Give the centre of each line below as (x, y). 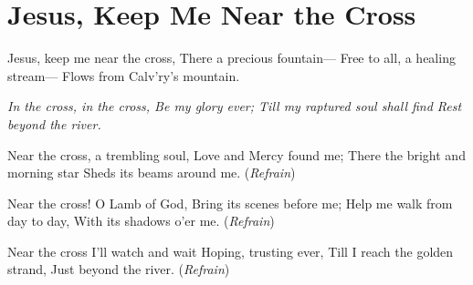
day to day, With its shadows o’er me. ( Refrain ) (141, 221)
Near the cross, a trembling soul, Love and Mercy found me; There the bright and (236, 154)
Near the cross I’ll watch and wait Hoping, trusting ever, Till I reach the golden (231, 251)
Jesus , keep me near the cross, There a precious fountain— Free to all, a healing (231, 58)
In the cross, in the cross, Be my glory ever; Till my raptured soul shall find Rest (235, 106)
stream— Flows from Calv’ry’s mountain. (124, 75)
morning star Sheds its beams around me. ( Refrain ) (152, 173)
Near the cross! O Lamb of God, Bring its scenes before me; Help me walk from (230, 203)
